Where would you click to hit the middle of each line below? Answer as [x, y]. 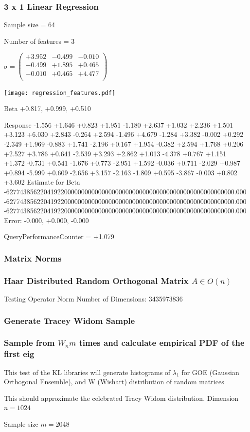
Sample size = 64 [30, 25]
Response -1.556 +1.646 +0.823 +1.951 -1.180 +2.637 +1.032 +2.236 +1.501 [119, 124]
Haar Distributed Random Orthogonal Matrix [96, 280]
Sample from [29, 343]
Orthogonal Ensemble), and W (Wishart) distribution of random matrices [114, 382]
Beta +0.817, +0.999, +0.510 [47, 108]
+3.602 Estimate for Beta [42, 182]
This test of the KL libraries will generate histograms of [87, 372]
